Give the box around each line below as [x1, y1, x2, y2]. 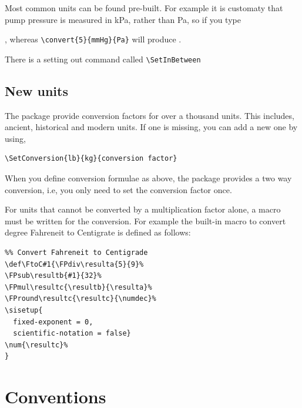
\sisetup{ [5, 306, 43, 315]
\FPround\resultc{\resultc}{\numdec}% [5, 294, 156, 303]
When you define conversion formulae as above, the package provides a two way [5, 172, 292, 184]
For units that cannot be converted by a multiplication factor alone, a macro [5, 203, 281, 215]
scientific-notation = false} [13, 329, 131, 338]
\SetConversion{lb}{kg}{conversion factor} [5, 154, 177, 163]
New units [5, 81, 68, 99]
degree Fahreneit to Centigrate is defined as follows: [5, 226, 191, 238]
